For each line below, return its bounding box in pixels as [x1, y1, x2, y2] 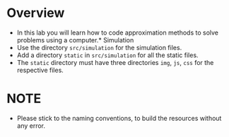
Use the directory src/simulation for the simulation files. [16, 43, 182, 52]
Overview [6, 5, 65, 21]
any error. [16, 121, 46, 130]
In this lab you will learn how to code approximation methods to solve [16, 28, 218, 37]
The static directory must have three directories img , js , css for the [16, 58, 214, 66]
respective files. [16, 66, 64, 74]
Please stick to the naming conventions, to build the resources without [16, 114, 222, 122]
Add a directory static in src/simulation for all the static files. [16, 51, 199, 59]
